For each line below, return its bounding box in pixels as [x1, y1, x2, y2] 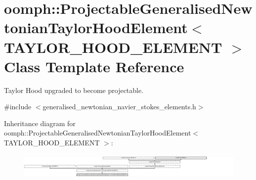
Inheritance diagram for [4, 118, 76, 128]
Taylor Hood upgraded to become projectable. [4, 85, 144, 95]
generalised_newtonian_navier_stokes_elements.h [43, 101, 196, 112]
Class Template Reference [4, 56, 184, 76]
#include [4, 101, 32, 112]
